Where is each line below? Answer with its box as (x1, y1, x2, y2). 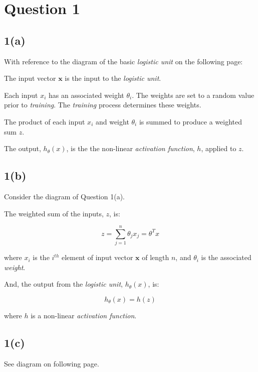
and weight (95, 116, 129, 127)
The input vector (4, 73, 56, 83)
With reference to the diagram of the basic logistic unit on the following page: (4, 56, 243, 66)
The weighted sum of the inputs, (4, 208, 104, 218)
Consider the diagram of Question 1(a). (4, 191, 125, 201)
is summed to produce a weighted (139, 116, 242, 127)
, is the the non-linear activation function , (66, 143, 195, 154)
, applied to (201, 143, 236, 154)
